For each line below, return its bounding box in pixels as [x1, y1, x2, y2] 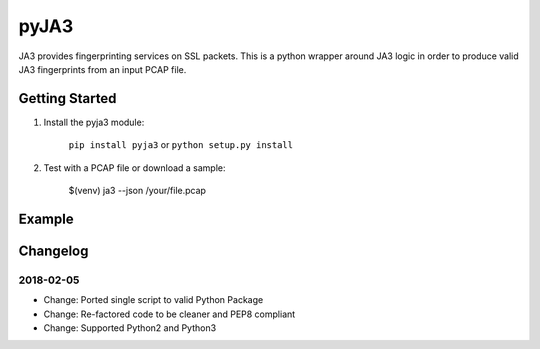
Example [18, 210, 74, 227]
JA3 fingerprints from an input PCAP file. [18, 63, 187, 75]
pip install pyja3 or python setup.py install [68, 139, 294, 151]
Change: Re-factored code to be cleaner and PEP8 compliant [43, 308, 296, 320]
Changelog [18, 242, 89, 259]
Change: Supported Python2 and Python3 [43, 321, 217, 334]
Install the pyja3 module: [43, 116, 145, 128]
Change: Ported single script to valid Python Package [43, 294, 264, 306]
